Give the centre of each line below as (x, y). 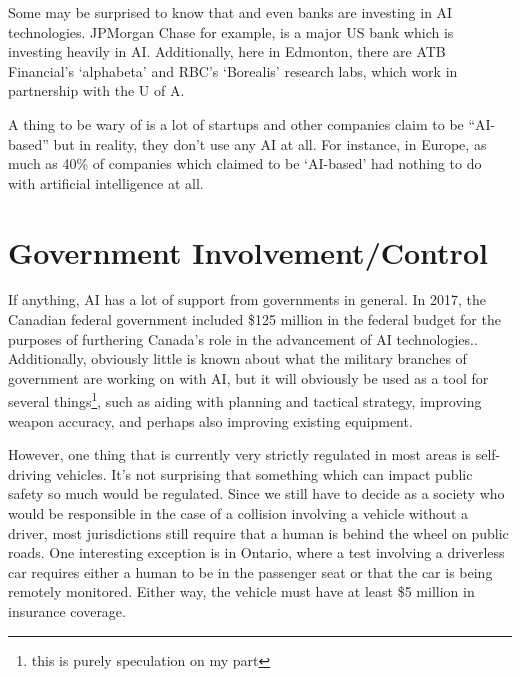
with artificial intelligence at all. (106, 182)
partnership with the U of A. (96, 90)
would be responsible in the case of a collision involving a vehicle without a (238, 513)
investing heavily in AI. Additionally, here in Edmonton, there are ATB (227, 51)
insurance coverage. (67, 611)
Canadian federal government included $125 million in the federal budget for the (254, 319)
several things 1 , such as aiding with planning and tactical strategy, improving (245, 400)
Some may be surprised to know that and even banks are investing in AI (230, 12)
